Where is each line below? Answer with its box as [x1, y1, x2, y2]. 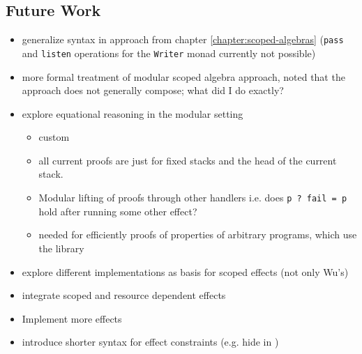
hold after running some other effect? [38, 203, 197, 218]
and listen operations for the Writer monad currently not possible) [22, 45, 316, 60]
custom [38, 130, 70, 144]
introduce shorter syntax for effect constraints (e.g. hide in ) [22, 334, 279, 349]
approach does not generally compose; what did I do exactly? [22, 83, 284, 98]
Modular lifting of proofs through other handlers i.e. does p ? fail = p [38, 190, 347, 205]
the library [38, 240, 84, 255]
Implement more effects [22, 311, 122, 325]
